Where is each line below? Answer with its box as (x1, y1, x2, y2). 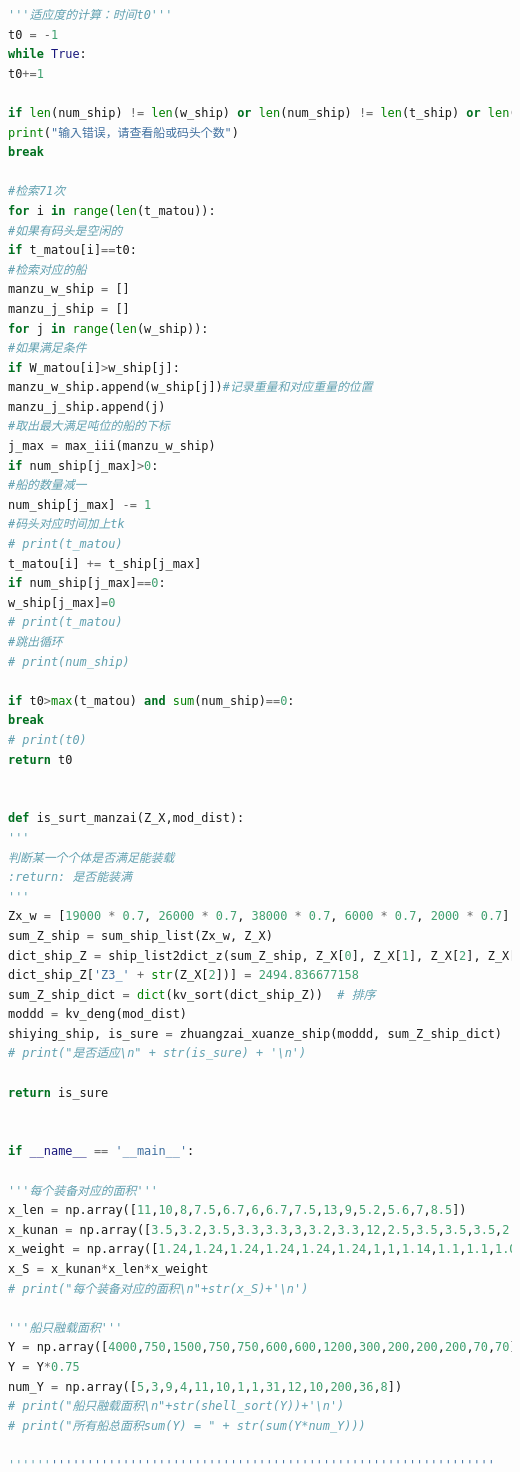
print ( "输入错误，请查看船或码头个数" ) (8, 125, 239, 140)
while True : (8, 47, 87, 62)
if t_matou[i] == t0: (8, 243, 137, 258)
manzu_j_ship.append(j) (8, 399, 166, 414)
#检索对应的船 (8, 262, 87, 277)
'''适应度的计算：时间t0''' (8, 8, 173, 22)
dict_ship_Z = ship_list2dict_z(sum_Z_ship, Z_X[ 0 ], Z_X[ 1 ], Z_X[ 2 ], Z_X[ (8, 948, 517, 963)
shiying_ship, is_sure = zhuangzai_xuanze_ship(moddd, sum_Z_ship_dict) (8, 1026, 502, 1041)
